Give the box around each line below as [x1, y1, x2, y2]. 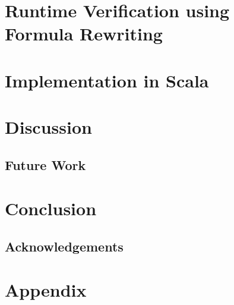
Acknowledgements [5, 237, 124, 255]
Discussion [5, 115, 92, 139]
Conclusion [5, 196, 97, 221]
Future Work [5, 155, 86, 174]
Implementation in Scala [5, 68, 209, 92]
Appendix [5, 278, 87, 302]
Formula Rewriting [5, 21, 163, 46]
